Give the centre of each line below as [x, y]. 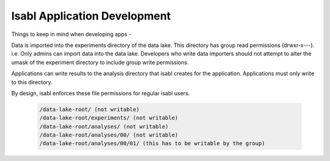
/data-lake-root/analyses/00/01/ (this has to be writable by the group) [152, 144]
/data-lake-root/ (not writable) [90, 109]
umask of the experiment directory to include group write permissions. [100, 62]
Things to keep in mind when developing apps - [71, 34]
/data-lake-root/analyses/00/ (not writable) [109, 135]
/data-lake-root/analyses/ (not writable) [104, 126]
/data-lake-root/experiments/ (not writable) [109, 118]
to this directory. [32, 82]
